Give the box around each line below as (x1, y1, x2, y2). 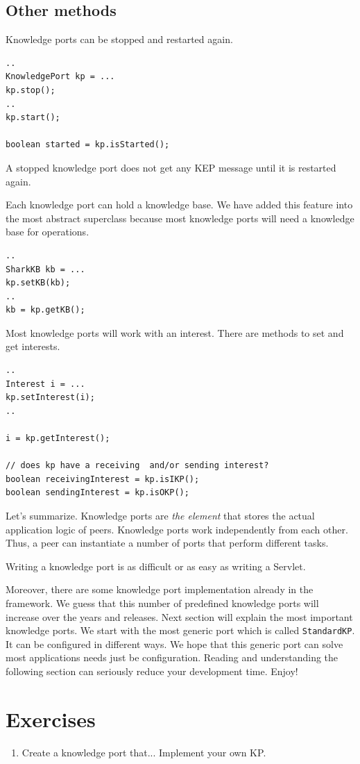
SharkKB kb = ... (6, 264, 85, 274)
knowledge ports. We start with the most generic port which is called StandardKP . (6, 623, 355, 638)
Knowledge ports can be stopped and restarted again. (6, 32, 233, 47)
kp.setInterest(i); (6, 392, 95, 403)
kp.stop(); (6, 85, 55, 95)
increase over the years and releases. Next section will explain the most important (6, 609, 353, 624)
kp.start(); (6, 113, 60, 123)
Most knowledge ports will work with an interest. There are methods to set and (6, 325, 344, 340)
